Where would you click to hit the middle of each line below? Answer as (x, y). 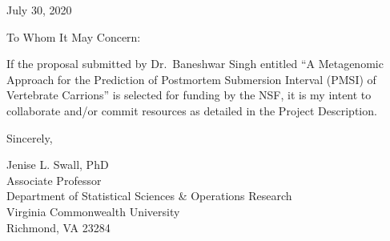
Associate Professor (54, 180)
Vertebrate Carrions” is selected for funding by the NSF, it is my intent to (189, 95)
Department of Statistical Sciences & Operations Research (149, 196)
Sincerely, (30, 137)
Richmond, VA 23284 (58, 227)
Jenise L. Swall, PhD (58, 165)
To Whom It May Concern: (74, 36)
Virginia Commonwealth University (93, 211)
